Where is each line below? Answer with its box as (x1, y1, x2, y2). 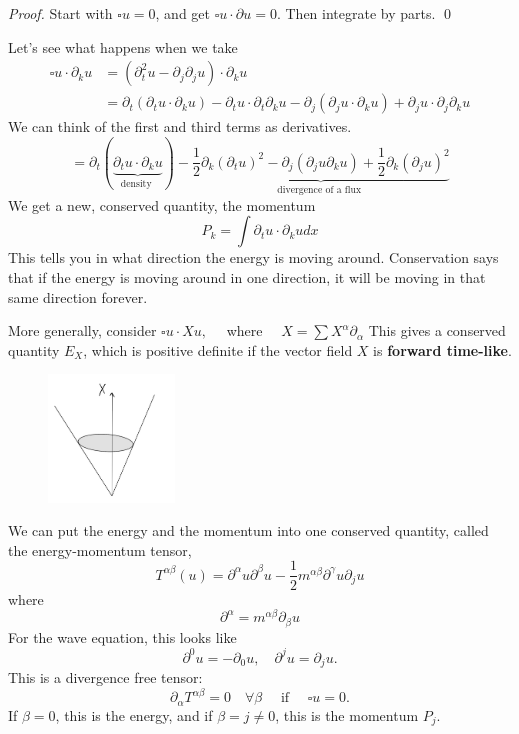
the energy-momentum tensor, (8, 539, 192, 560)
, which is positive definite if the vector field (83, 339, 353, 360)
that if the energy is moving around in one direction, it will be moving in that (8, 266, 486, 287)
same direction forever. (8, 286, 148, 307)
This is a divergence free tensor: (8, 667, 203, 688)
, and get (155, 3, 210, 23)
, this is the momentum (275, 704, 419, 725)
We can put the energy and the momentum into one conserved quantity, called (8, 520, 489, 541)
